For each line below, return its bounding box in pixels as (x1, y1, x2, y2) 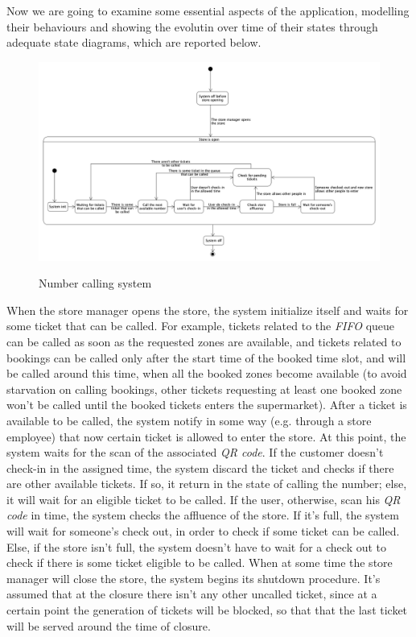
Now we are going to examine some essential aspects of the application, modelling (6, 2, 410, 19)
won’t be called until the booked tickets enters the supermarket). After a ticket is (6, 396, 407, 413)
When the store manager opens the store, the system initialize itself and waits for (6, 301, 409, 318)
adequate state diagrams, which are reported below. (6, 34, 262, 51)
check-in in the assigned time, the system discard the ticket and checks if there (6, 459, 394, 476)
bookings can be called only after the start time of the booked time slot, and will (6, 349, 406, 366)
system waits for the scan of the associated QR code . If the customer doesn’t (6, 444, 384, 461)
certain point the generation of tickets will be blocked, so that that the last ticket (6, 602, 408, 618)
